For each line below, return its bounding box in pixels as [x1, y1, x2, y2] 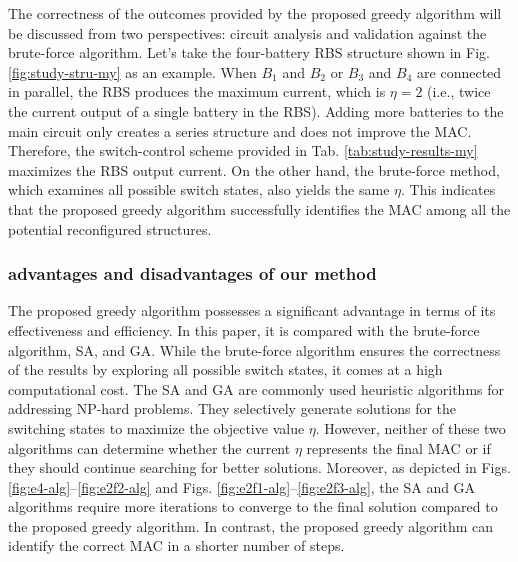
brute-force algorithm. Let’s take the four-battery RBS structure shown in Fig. [8, 42, 490, 63]
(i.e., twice [427, 81, 491, 102]
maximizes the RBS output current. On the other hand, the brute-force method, [8, 159, 500, 180]
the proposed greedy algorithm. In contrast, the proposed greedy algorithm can [8, 515, 494, 536]
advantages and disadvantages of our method [8, 261, 377, 286]
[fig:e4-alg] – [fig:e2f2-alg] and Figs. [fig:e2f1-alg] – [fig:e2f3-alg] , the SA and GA [8, 476, 476, 497]
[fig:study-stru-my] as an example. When [8, 61, 257, 82]
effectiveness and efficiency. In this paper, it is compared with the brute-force [8, 319, 480, 340]
